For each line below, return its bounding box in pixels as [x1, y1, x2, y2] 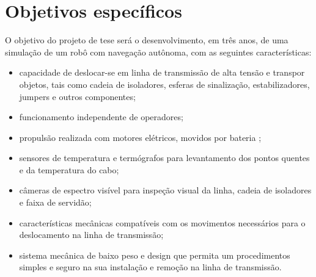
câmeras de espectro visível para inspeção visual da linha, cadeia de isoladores [19, 184, 312, 196]
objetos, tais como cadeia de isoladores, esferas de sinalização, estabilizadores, [19, 77, 310, 90]
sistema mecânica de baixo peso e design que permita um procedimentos [19, 248, 290, 261]
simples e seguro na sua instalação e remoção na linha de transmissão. [19, 261, 282, 273]
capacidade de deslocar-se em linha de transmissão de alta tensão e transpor [19, 66, 305, 79]
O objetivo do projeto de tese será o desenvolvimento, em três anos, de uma [5, 34, 288, 46]
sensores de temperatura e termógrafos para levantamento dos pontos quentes [19, 151, 310, 164]
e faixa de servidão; [19, 196, 92, 209]
